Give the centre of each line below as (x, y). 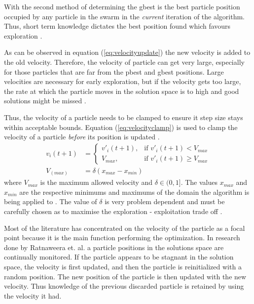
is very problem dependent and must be (165, 201)
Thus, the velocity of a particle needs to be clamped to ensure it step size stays (124, 117)
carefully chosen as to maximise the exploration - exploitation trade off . (113, 211)
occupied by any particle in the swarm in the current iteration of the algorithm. (125, 16)
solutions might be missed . (45, 101)
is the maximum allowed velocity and (96, 182)
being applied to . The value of (51, 201)
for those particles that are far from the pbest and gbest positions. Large (114, 71)
